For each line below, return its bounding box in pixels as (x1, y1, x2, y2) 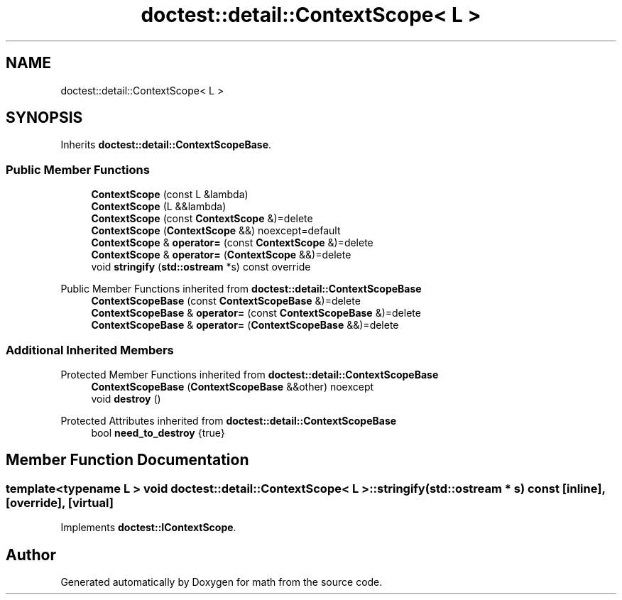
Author (6, 545, 56, 564)
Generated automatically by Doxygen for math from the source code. (60, 576, 383, 588)
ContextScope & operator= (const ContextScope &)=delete (91, 236, 373, 249)
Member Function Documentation (6, 451, 249, 469)
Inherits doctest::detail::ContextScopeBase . (60, 138, 272, 151)
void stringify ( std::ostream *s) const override (91, 261, 311, 273)
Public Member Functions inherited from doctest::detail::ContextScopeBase (60, 283, 422, 295)
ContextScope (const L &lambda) (91, 188, 249, 201)
